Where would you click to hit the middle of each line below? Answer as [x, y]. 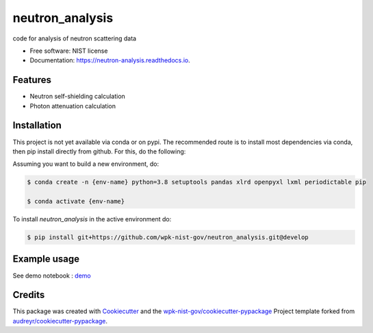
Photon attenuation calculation [73, 106]
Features [32, 80]
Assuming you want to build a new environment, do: [86, 164]
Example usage [46, 259]
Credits [29, 295]
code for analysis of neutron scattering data [75, 38]
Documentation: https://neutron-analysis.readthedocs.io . [110, 60]
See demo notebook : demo [52, 275]
